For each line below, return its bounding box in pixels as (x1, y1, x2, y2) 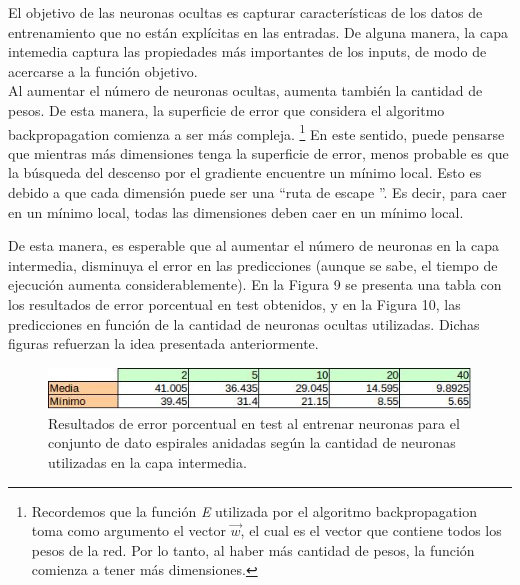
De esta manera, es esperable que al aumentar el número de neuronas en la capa (8, 235, 500, 256)
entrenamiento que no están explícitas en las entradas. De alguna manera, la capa (8, 21, 508, 42)
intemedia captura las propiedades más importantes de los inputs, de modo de (8, 41, 487, 62)
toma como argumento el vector (31, 520, 226, 541)
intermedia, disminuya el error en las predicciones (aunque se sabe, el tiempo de (8, 254, 498, 275)
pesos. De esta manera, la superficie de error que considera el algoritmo (8, 99, 445, 120)
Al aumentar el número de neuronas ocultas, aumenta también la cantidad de (8, 80, 483, 101)
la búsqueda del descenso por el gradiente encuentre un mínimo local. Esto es (8, 162, 482, 183)
